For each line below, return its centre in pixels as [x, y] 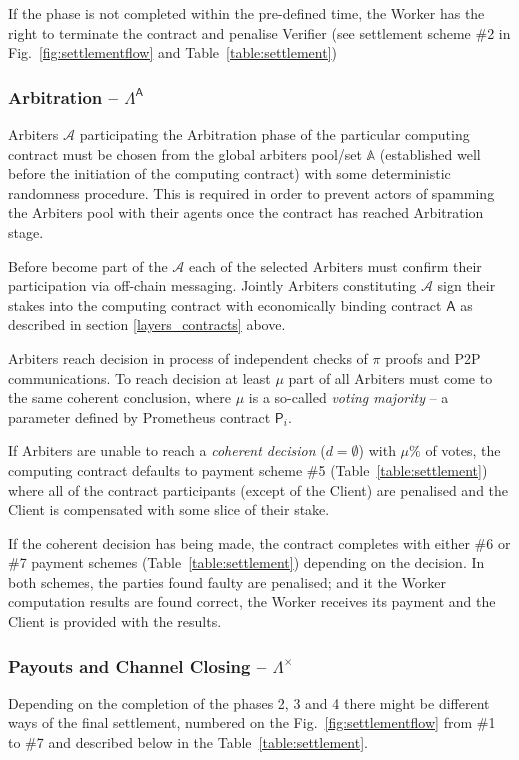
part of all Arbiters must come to [390, 377]
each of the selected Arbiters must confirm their [335, 265]
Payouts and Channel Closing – [137, 665]
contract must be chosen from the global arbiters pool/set [185, 153]
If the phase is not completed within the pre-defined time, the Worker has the [246, 13]
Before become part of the [88, 265]
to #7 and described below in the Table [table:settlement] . [188, 742]
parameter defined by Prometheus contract [139, 416]
